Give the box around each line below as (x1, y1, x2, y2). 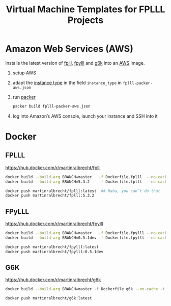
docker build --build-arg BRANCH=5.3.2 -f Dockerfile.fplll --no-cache (5, 179, 169, 184)
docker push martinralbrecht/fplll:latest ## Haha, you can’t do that (5, 188, 160, 193)
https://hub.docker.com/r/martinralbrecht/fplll (5, 164, 101, 171)
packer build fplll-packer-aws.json (12, 103, 91, 109)
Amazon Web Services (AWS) (5, 43, 133, 54)
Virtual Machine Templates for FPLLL (6, 4, 165, 15)
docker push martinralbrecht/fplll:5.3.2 (5, 193, 95, 198)
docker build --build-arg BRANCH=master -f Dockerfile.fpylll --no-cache (5, 231, 169, 236)
